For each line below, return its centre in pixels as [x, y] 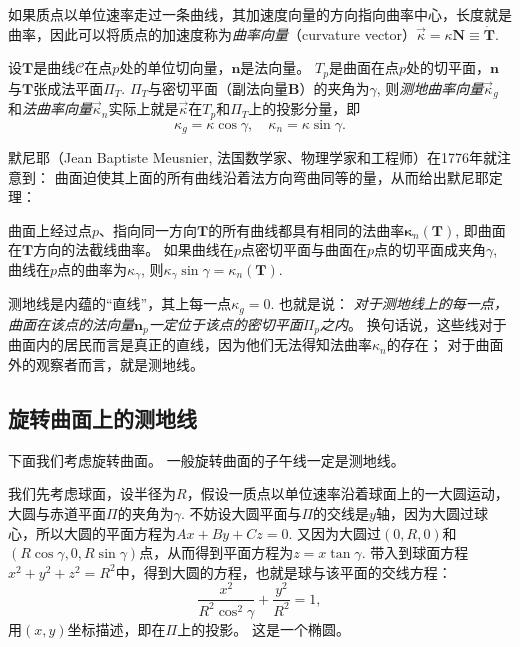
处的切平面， [447, 67]
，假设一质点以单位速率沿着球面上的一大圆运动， [347, 493]
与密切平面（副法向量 [218, 87]
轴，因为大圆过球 [431, 512]
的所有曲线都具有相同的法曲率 [306, 229]
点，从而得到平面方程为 [216, 552]
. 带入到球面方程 [415, 552]
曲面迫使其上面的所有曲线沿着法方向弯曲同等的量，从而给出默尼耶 [271, 176]
